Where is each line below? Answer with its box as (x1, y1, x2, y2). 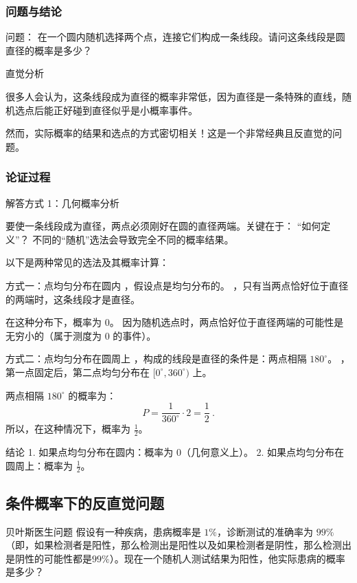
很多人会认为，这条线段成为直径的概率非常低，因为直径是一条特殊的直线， (5, 89, 342, 103)
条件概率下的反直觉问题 (5, 492, 164, 513)
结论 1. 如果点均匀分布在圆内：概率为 (5, 445, 174, 459)
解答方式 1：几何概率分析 (5, 195, 119, 210)
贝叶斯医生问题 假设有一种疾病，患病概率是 (5, 524, 201, 538)
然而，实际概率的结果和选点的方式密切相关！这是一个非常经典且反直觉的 (5, 126, 332, 140)
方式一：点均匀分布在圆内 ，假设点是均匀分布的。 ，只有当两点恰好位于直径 (5, 278, 349, 292)
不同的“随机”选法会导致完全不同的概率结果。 (32, 232, 234, 246)
